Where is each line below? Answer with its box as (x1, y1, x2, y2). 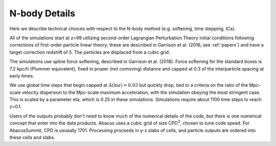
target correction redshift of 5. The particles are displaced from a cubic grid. (9, 49, 170, 55)
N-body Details (9, 8, 76, 19)
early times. (9, 72, 34, 79)
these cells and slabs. (9, 134, 56, 140)
